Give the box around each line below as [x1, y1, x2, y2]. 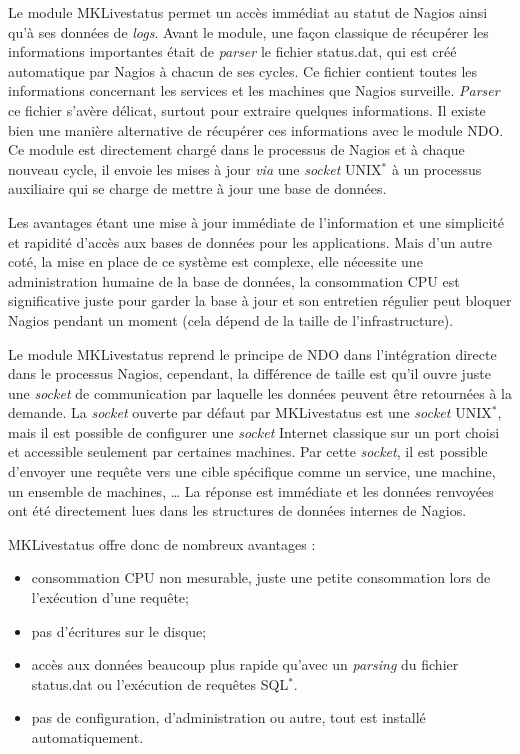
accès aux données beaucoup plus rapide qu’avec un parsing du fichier [31, 654, 459, 675]
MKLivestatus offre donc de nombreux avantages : [8, 533, 316, 554]
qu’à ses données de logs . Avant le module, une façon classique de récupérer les [8, 21, 489, 42]
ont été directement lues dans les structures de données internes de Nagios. [8, 500, 467, 521]
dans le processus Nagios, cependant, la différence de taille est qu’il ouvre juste [8, 363, 491, 384]
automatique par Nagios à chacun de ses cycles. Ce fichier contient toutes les [8, 60, 478, 81]
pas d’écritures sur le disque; [31, 620, 207, 641]
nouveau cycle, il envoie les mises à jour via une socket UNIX [8, 158, 382, 179]
